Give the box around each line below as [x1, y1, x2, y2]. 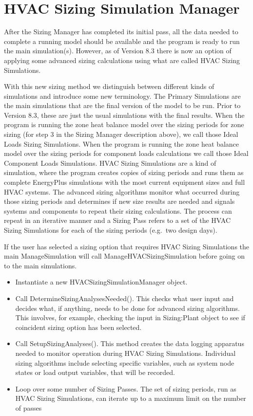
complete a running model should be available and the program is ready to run [4, 36, 240, 46]
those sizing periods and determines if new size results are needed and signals [4, 196, 235, 206]
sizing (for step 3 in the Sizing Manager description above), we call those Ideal [4, 129, 238, 139]
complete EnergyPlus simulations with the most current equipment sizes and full [4, 177, 245, 187]
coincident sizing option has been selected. [15, 322, 142, 332]
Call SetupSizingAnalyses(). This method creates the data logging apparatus [15, 338, 244, 349]
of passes [15, 402, 42, 413]
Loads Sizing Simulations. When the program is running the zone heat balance [4, 138, 239, 149]
